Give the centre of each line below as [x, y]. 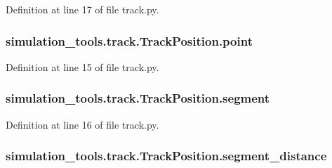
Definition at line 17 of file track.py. [82, 9]
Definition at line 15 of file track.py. [82, 66]
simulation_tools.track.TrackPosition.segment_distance [166, 156]
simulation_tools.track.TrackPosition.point [129, 40]
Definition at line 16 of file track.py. [82, 124]
